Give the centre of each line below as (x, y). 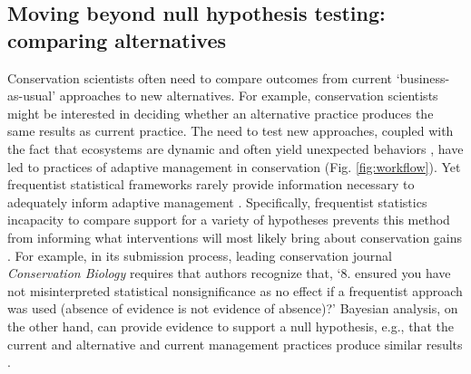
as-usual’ (32, 96)
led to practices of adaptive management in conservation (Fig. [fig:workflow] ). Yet (234, 166)
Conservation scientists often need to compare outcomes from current (200, 77)
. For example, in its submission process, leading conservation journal (200, 255)
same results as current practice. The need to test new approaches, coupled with (231, 131)
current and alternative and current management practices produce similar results (235, 344)
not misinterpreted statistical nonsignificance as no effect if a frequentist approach (235, 290)
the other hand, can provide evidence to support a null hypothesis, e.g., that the (231, 326)
